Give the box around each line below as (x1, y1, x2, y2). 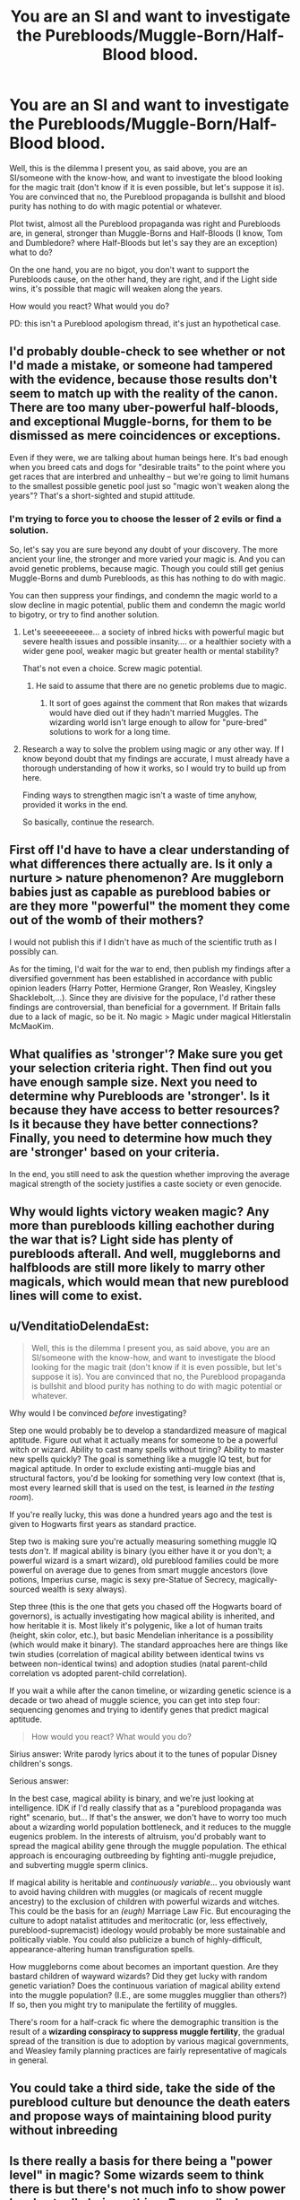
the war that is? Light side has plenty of (9, 1232, 234, 1248)
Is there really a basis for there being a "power (9, 2153, 273, 2169)
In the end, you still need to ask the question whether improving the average (9, 1168, 290, 1179)
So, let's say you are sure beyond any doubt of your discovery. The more (9, 545, 279, 555)
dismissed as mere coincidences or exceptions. (9, 428, 281, 443)
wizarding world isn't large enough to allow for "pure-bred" (48, 717, 268, 728)
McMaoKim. (9, 1020, 54, 1031)
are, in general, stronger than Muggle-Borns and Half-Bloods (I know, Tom (9, 227, 284, 239)
